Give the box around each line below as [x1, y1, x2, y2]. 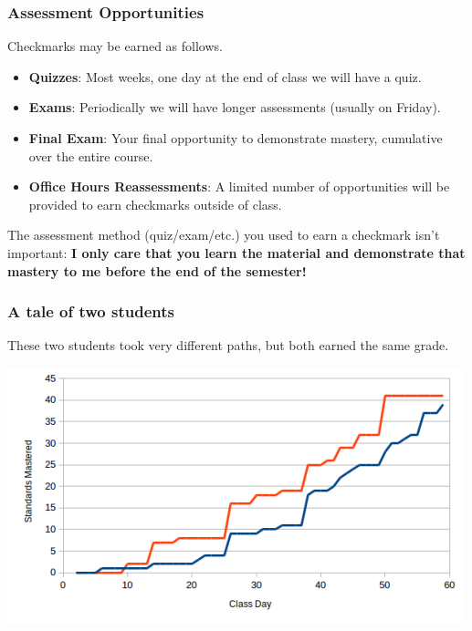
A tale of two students [7, 300, 174, 323]
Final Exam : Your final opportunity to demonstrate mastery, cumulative [28, 129, 443, 147]
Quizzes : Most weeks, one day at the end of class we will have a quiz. [28, 67, 422, 86]
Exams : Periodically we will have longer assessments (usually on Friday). [28, 98, 441, 117]
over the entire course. [28, 146, 153, 165]
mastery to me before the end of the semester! [7, 261, 307, 280]
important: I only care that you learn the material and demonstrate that [7, 243, 466, 262]
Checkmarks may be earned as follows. [7, 36, 223, 56]
